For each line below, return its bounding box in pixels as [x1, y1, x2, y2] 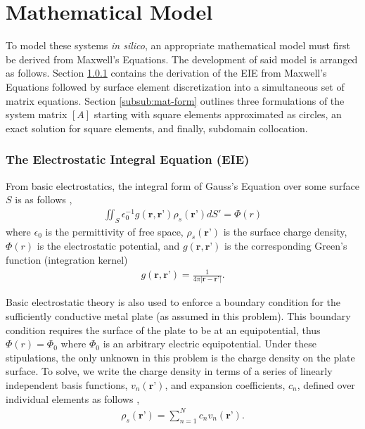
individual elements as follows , [6, 391, 140, 406]
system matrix [6, 107, 68, 122]
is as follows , [15, 192, 72, 207]
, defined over [297, 378, 355, 392]
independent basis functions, [6, 378, 128, 392]
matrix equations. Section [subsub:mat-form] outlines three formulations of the [6, 93, 345, 108]
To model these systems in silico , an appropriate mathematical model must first [6, 38, 350, 53]
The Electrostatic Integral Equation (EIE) [6, 151, 250, 168]
